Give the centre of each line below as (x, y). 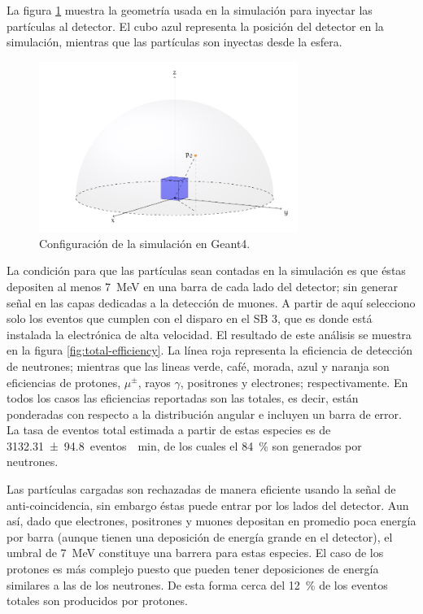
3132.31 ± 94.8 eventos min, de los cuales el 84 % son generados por (184, 445)
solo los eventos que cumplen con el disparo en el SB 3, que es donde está (190, 318)
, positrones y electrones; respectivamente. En (294, 382)
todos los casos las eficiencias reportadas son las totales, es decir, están (183, 398)
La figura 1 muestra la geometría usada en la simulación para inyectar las (190, 10)
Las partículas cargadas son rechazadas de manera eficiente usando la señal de (201, 489)
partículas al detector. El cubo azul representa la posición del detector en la (195, 26)
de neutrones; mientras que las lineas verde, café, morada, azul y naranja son (198, 366)
